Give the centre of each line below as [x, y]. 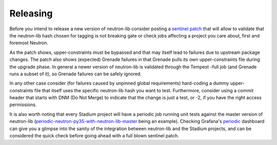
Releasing [31, 13]
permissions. [23, 105]
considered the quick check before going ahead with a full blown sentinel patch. [94, 136]
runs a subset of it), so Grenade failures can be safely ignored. [76, 74]
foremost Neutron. [29, 43]
